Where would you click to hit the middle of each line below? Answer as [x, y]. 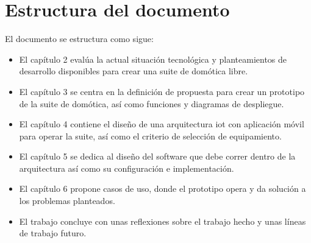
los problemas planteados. [67, 201]
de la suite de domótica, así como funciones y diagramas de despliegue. [152, 103]
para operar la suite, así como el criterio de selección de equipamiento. [150, 136]
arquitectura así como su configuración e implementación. [127, 168]
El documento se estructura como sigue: [79, 39]
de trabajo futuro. [53, 233]
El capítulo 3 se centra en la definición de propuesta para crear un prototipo [162, 91]
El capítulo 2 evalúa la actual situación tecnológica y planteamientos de [153, 59]
